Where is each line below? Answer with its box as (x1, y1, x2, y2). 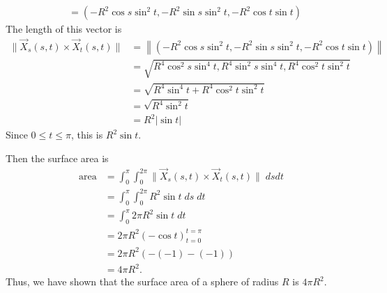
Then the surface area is (6, 150, 109, 165)
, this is (70, 127, 103, 142)
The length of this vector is (6, 22, 122, 36)
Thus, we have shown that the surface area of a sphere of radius (6, 274, 279, 289)
